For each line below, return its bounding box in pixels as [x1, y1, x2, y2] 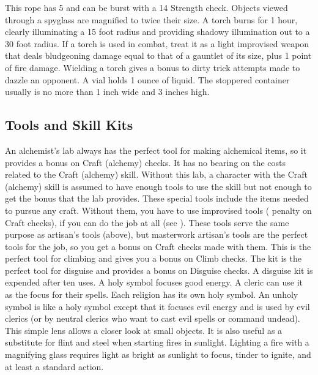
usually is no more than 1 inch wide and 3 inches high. [5, 85, 210, 98]
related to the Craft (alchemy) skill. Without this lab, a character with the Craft [5, 168, 308, 181]
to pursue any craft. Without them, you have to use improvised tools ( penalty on [5, 203, 312, 216]
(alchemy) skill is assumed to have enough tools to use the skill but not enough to [5, 180, 312, 192]
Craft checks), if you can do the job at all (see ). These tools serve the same [5, 216, 289, 229]
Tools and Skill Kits [5, 115, 133, 134]
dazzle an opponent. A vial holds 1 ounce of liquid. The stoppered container [5, 73, 290, 86]
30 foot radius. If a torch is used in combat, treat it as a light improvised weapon [5, 37, 309, 50]
